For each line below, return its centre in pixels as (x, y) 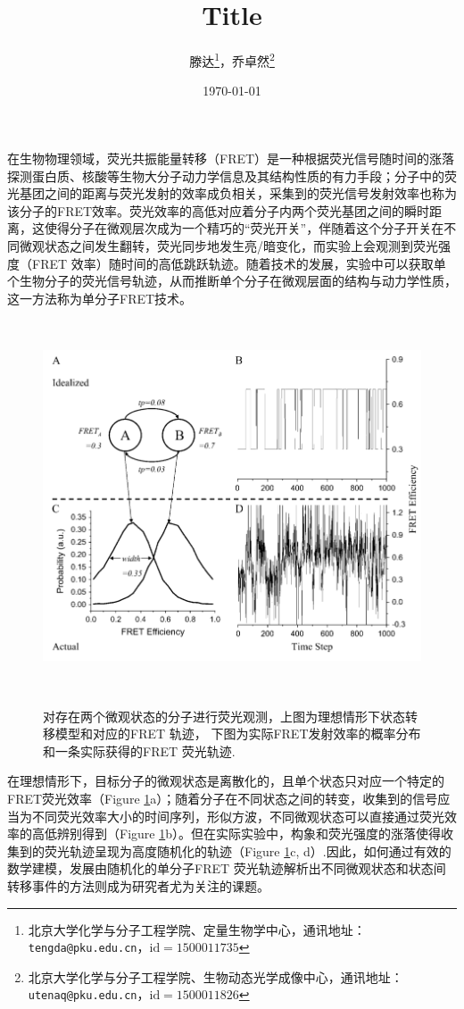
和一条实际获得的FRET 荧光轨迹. (139, 750)
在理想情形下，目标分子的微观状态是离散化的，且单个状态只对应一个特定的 (226, 781)
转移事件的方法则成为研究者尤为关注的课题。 (138, 885)
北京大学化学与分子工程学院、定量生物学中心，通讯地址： (197, 929)
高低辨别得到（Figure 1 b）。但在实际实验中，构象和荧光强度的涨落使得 (236, 834)
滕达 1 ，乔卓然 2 (232, 59)
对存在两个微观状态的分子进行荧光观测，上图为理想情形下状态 (224, 716)
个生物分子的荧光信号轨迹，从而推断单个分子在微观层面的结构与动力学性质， (232, 281)
